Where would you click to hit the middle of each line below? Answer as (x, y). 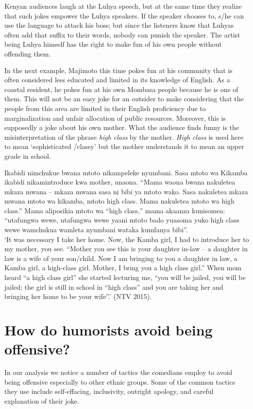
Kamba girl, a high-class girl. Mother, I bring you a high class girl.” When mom (123, 268)
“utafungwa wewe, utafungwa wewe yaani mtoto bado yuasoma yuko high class (122, 220)
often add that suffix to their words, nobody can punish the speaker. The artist (122, 34)
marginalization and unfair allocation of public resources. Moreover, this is (115, 118)
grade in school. (28, 156)
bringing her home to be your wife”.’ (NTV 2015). (78, 296)
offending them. (28, 53)
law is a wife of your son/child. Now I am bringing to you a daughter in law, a (121, 258)
